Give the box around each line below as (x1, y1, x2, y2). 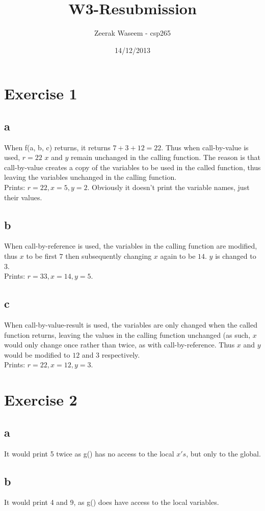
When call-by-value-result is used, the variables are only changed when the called (4, 319, 258, 330)
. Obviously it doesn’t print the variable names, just (87, 182, 250, 193)
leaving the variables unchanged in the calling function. (4, 172, 177, 182)
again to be (160, 251, 196, 261)
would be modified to (4, 349, 70, 360)
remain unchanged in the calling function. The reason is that (70, 152, 261, 163)
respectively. (101, 349, 140, 360)
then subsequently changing (65, 251, 152, 261)
